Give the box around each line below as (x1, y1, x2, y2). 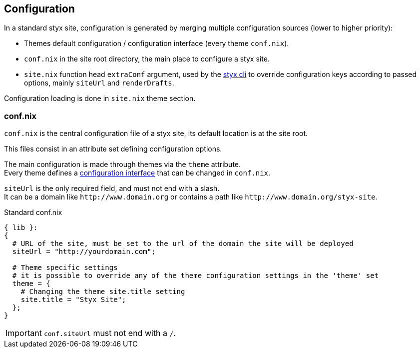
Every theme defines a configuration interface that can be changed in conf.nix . (4, 168, 271, 177)
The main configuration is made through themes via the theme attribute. (4, 160, 241, 169)
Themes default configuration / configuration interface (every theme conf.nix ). (24, 39, 289, 48)
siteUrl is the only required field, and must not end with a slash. (4, 184, 220, 193)
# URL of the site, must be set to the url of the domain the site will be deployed (12, 239, 354, 248)
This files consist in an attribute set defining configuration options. (4, 144, 222, 153)
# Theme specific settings (12, 263, 118, 272)
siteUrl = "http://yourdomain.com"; (12, 247, 156, 256)
